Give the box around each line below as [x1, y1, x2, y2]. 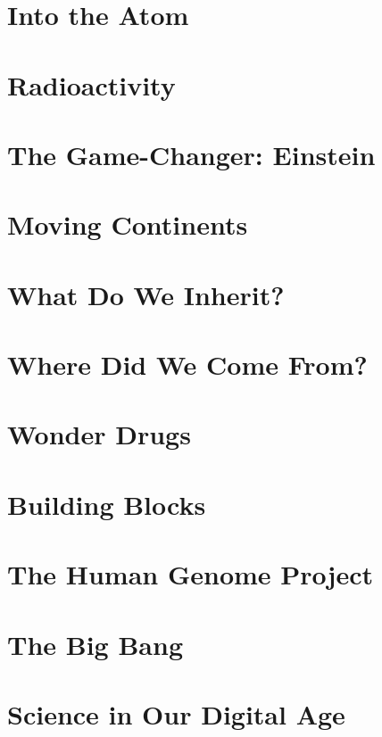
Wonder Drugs [7, 416, 191, 452]
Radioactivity [7, 66, 176, 103]
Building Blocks [7, 485, 206, 522]
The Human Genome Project [7, 556, 374, 592]
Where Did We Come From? [7, 346, 368, 383]
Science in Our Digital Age [7, 695, 345, 732]
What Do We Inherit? [7, 276, 285, 312]
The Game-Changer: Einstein [7, 136, 376, 172]
